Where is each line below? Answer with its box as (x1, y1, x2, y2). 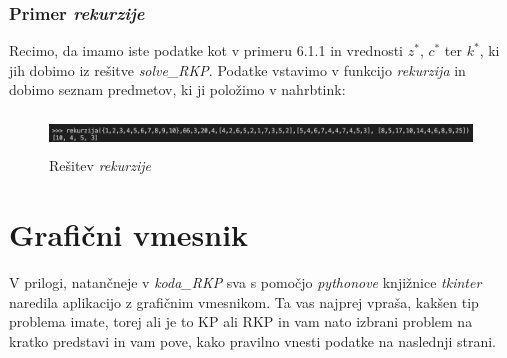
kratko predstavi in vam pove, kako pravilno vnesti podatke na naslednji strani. (9, 330, 497, 351)
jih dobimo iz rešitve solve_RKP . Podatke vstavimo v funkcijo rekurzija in (9, 59, 466, 80)
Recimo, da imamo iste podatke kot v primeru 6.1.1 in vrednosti (9, 40, 404, 61)
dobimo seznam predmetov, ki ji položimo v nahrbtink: (9, 79, 346, 100)
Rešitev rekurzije (49, 155, 151, 176)
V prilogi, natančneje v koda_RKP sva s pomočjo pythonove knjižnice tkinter (9, 272, 482, 293)
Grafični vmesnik (9, 214, 249, 255)
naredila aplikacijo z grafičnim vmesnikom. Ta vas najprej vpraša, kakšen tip (9, 291, 479, 312)
